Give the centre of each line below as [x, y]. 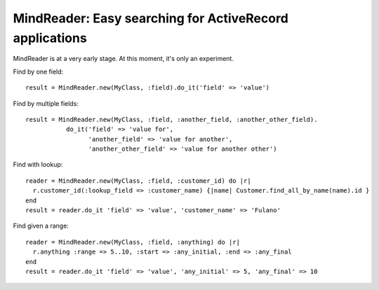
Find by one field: [38, 71]
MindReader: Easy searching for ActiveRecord [151, 18]
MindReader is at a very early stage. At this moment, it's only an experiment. [124, 59]
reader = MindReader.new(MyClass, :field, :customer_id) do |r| [139, 181]
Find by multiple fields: [46, 103]
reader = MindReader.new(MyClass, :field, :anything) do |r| [133, 242]
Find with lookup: [38, 165]
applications [50, 38]
